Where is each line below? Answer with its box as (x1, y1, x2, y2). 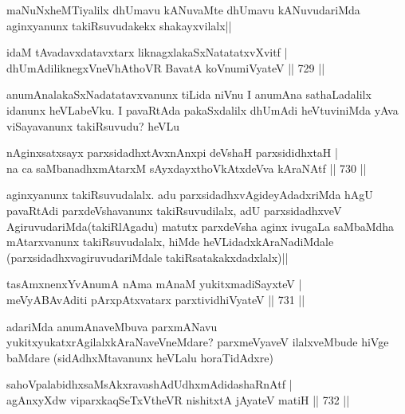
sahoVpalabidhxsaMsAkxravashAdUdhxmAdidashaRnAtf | (6, 376, 293, 393)
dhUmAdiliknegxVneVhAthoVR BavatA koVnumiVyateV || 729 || (6, 59, 325, 76)
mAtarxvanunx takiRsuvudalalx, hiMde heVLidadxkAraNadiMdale (6, 233, 334, 250)
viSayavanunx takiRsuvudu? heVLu (6, 117, 180, 134)
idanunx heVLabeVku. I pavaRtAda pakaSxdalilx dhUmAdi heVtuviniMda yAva (6, 101, 399, 118)
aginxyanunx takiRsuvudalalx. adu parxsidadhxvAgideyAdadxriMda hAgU (6, 186, 373, 203)
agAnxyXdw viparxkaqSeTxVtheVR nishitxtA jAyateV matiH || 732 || (6, 391, 350, 408)
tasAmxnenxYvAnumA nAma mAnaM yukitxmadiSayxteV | (6, 275, 302, 292)
